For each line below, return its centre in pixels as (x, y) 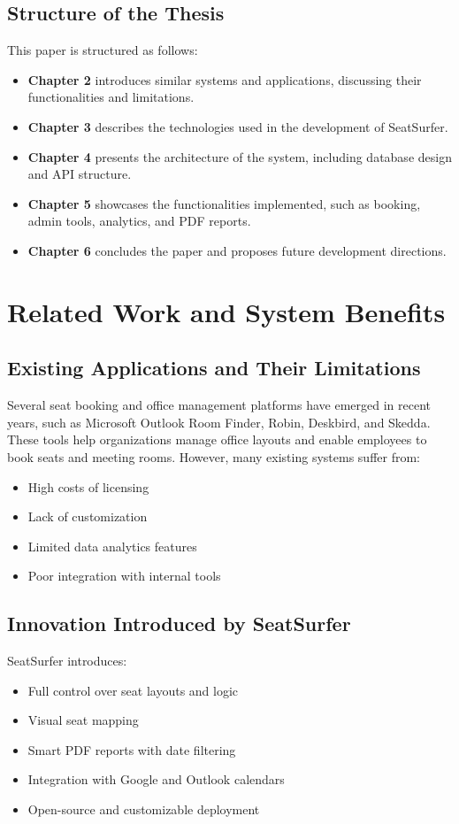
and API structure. (80, 174)
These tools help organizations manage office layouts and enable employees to (217, 439)
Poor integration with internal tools (124, 576)
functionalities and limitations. (111, 97)
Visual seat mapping (83, 720)
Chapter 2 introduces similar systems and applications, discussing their (225, 79)
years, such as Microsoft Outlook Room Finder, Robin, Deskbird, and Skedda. (219, 422)
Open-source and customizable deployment (144, 809)
